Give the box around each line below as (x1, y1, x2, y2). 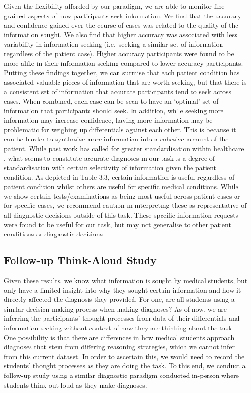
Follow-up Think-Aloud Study (4, 252, 157, 267)
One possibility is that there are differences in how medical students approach (4, 332, 235, 342)
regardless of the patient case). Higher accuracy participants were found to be (4, 48, 234, 58)
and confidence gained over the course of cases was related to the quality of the (4, 20, 238, 30)
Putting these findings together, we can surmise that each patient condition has (4, 67, 240, 78)
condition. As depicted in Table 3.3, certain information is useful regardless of (4, 172, 235, 182)
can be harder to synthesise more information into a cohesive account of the (4, 134, 229, 144)
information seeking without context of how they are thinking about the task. (4, 323, 234, 333)
